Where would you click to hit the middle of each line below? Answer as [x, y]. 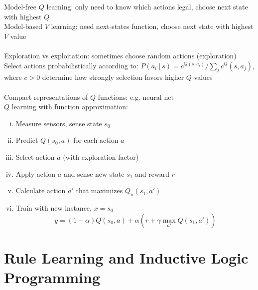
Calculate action [41, 190]
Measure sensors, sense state [59, 123]
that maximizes [99, 190]
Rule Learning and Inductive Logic [126, 257]
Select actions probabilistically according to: [71, 65]
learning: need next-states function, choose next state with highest [152, 26]
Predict [27, 140]
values [203, 77]
